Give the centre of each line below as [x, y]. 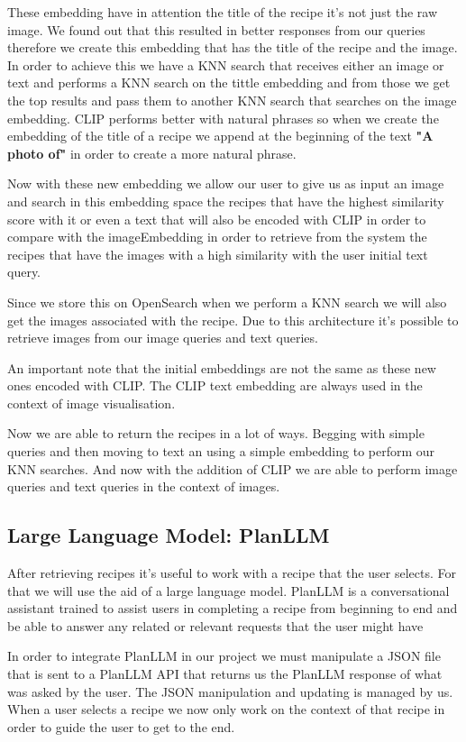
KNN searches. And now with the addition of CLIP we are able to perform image [233, 468]
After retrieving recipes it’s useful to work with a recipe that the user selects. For [232, 573]
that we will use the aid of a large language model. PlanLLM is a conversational [228, 590]
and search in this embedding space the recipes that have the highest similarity [226, 201]
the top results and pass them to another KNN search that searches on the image [232, 100]
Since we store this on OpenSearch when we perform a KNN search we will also [227, 302]
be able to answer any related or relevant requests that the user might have [215, 625]
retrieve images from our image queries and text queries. [163, 338]
